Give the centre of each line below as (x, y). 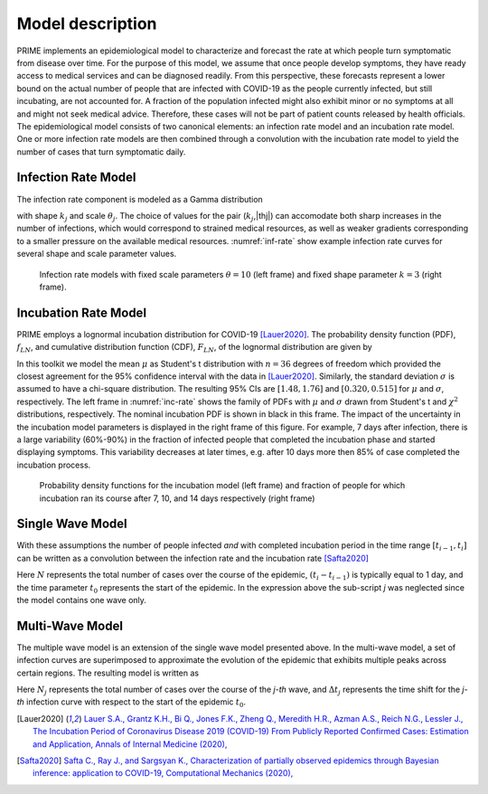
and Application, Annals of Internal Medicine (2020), (130, 744)
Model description (87, 24)
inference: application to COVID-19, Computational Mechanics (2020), (163, 773)
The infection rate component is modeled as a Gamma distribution (140, 199)
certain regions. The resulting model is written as (108, 673)
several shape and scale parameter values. (97, 254)
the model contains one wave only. (81, 600)
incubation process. (54, 465)
